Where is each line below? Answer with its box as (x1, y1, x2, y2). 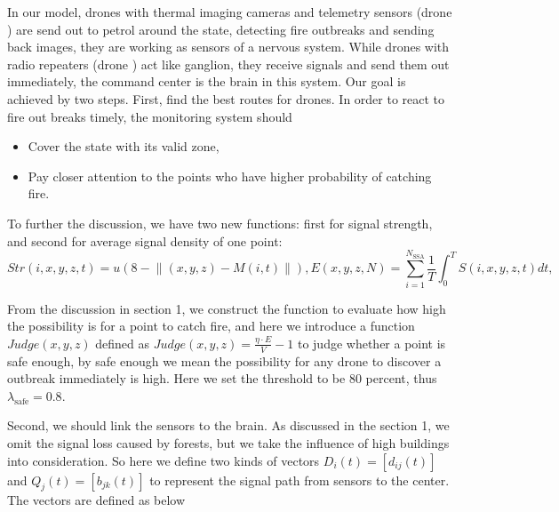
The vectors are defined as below (7, 491, 186, 509)
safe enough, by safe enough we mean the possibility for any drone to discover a (7, 351, 442, 370)
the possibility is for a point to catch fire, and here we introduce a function (7, 316, 415, 335)
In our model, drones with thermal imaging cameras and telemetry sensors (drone (7, 3, 452, 20)
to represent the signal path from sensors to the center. (149, 470, 450, 489)
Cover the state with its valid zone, (28, 137, 220, 156)
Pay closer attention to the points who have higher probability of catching (28, 166, 432, 185)
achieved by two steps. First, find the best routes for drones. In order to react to (7, 89, 445, 108)
